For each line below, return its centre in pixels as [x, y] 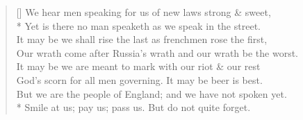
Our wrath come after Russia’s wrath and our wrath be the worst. [157, 52]
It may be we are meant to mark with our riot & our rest [138, 66]
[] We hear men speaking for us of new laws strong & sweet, [144, 12]
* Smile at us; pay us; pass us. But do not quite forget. [133, 107]
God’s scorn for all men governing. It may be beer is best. [139, 79]
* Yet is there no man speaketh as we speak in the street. [138, 25]
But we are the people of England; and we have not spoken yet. [151, 93]
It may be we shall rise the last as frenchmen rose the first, [142, 39]
